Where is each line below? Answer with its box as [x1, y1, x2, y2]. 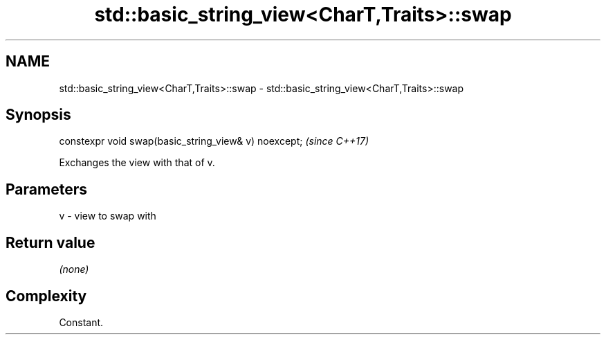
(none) [59, 263, 89, 276]
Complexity [6, 287, 87, 305]
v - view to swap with [59, 210, 156, 222]
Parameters [6, 180, 87, 198]
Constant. [59, 316, 104, 328]
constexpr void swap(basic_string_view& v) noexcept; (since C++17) [59, 135, 369, 147]
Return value [6, 233, 95, 251]
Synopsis [6, 106, 71, 124]
